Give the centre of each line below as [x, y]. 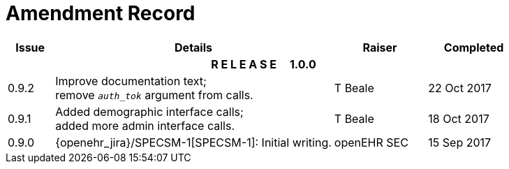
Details [193, 47]
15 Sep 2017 [460, 142]
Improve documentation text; [131, 81]
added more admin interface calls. [145, 125]
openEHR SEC [371, 142]
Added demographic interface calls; [149, 111]
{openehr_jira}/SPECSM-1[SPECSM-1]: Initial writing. [193, 142]
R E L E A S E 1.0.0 [264, 64]
